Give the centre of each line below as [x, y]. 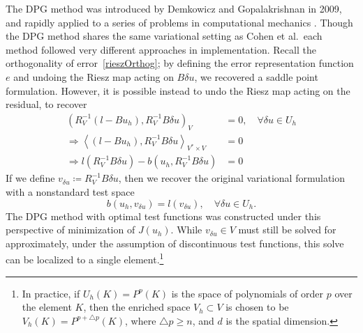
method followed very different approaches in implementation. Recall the [161, 49]
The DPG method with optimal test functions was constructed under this [163, 216]
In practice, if [51, 293]
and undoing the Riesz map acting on [94, 76]
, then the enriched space [137, 307]
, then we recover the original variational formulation [232, 178]
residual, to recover [46, 104]
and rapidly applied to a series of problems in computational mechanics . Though [179, 22]
